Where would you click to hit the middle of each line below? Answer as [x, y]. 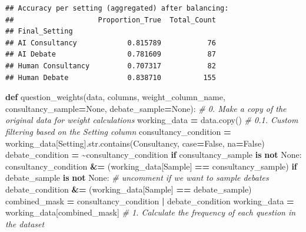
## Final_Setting [39, 32]
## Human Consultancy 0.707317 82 [111, 66]
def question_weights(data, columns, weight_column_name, [115, 97]
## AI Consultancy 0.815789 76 [111, 43]
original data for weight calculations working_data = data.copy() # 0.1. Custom [152, 120]
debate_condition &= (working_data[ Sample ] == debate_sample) [129, 189]
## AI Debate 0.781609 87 [111, 54]
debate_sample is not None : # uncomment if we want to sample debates [137, 178]
